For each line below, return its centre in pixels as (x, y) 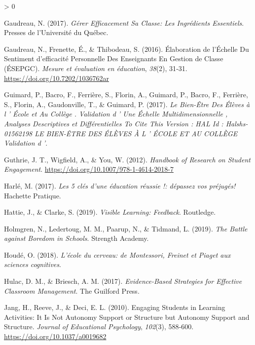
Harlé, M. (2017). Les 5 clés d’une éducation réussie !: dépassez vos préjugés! (120, 185)
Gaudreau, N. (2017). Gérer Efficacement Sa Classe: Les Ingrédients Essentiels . (124, 22)
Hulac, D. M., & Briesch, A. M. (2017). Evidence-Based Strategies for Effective (123, 281)
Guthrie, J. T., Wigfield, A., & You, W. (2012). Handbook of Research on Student (127, 159)
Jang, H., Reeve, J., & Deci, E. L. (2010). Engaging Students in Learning (115, 307)
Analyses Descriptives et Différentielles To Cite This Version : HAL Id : (114, 123)
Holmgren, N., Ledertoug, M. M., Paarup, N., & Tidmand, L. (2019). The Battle (126, 228)
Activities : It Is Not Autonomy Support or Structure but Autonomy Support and (127, 317)
